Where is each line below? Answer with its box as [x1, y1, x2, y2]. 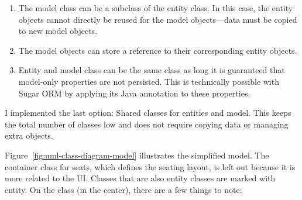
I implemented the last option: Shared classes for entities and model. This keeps [5, 106, 291, 119]
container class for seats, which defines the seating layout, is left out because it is [5, 160, 296, 173]
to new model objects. [18, 25, 98, 37]
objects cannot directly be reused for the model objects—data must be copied [18, 13, 297, 25]
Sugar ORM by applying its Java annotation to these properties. [18, 87, 250, 99]
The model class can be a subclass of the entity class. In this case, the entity [18, 2, 293, 13]
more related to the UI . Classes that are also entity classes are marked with [5, 172, 276, 184]
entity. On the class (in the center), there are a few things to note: [5, 183, 242, 195]
